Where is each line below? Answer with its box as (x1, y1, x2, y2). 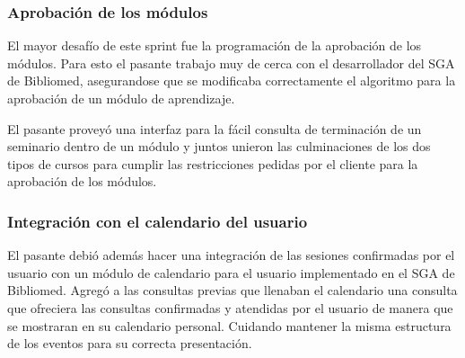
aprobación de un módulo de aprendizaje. (7, 89, 235, 107)
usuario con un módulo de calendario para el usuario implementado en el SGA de (7, 263, 455, 282)
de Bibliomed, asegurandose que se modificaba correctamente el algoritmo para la (7, 71, 456, 90)
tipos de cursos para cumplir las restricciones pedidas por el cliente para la (7, 154, 418, 173)
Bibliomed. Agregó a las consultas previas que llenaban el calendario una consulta (7, 281, 458, 300)
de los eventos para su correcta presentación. (7, 334, 252, 353)
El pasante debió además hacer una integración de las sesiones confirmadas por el (7, 246, 455, 264)
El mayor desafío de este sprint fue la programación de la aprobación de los (7, 36, 422, 55)
